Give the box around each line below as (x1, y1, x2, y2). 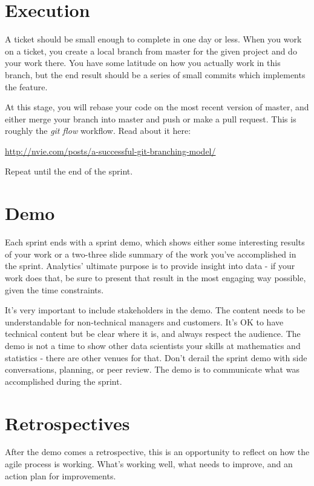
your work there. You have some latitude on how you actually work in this (5, 56, 281, 69)
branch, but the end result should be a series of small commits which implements (5, 68, 306, 81)
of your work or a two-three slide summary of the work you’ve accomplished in (5, 247, 296, 260)
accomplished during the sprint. (5, 374, 122, 387)
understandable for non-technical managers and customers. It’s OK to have (5, 315, 284, 328)
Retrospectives (5, 410, 130, 435)
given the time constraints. (5, 283, 104, 296)
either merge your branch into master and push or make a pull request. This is (5, 112, 296, 125)
